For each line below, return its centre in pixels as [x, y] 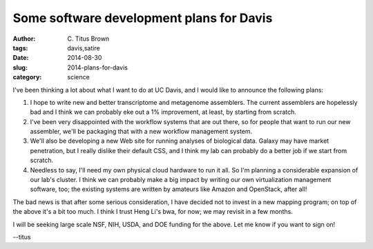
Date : [21, 58]
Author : [24, 39]
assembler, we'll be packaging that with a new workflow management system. [141, 132]
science [78, 77]
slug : [20, 67]
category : [27, 77]
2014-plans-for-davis [97, 67]
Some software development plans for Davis [143, 18]
